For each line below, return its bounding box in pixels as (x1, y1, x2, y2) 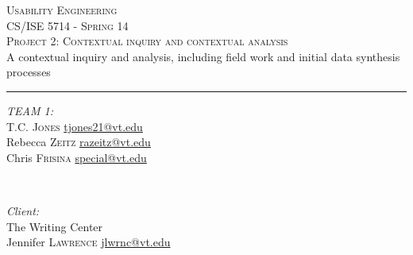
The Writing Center (6, 218, 103, 234)
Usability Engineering (6, 2, 118, 17)
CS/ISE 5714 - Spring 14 (6, 17, 129, 33)
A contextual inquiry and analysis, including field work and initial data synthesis (6, 48, 400, 64)
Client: (6, 202, 40, 218)
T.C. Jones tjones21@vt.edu (6, 118, 143, 134)
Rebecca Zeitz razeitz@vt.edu (6, 133, 151, 150)
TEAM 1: (6, 102, 53, 118)
